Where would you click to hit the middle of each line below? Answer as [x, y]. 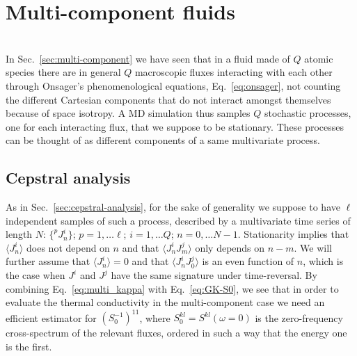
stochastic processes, [308, 113]
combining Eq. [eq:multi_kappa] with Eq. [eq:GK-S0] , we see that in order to [172, 288]
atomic [319, 58]
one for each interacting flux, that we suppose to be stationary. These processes [175, 126]
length [19, 234]
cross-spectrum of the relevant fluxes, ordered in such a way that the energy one [176, 333]
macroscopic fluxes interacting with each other [233, 72]
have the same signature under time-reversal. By [214, 275]
